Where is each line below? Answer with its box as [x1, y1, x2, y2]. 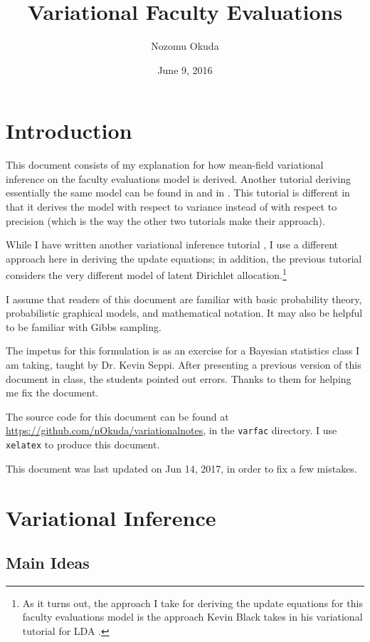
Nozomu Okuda [151, 38, 219, 53]
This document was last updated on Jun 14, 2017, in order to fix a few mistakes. [6, 461, 357, 475]
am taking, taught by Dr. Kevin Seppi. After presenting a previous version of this [6, 357, 361, 372]
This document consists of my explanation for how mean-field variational [6, 157, 324, 172]
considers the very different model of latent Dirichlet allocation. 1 [6, 265, 287, 283]
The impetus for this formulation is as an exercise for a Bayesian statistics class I [6, 343, 359, 358]
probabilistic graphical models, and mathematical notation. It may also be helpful [6, 305, 363, 320]
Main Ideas [6, 552, 90, 574]
